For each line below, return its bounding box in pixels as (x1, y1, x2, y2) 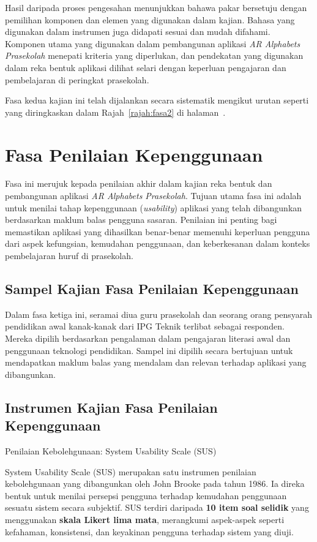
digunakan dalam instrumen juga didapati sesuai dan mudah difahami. (5, 25, 270, 38)
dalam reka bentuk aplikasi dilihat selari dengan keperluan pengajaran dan (5, 61, 286, 73)
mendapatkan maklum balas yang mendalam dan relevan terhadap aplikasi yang (5, 356, 307, 369)
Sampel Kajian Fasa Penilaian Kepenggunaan (5, 279, 299, 298)
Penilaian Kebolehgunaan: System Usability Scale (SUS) (5, 444, 217, 457)
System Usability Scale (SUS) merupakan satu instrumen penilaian (5, 465, 256, 478)
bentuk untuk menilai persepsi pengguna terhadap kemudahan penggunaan (5, 489, 287, 502)
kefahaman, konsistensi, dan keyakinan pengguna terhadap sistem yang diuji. (5, 525, 294, 538)
